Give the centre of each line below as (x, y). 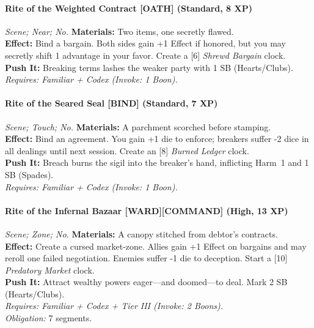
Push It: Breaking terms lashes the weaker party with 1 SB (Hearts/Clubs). (149, 67)
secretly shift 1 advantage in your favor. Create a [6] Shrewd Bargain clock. (145, 55)
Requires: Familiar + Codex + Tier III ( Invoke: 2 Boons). (114, 306)
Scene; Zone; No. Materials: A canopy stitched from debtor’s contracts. (141, 233)
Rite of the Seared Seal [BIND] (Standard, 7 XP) (111, 103)
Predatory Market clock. (50, 270)
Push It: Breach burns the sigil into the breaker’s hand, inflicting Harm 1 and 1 (157, 162)
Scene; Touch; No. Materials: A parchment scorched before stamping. (138, 126)
